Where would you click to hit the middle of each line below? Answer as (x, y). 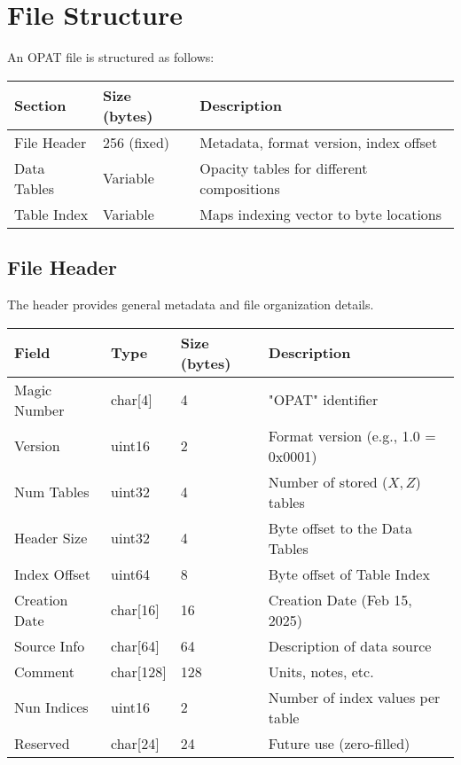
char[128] (139, 671)
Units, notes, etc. (321, 671)
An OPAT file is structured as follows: (111, 57)
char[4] (132, 400)
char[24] (135, 743)
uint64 (131, 574)
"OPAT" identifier (323, 400)
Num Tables (52, 492)
